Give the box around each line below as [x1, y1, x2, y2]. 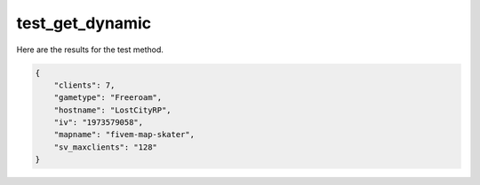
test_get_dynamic [16, 13, 151, 33]
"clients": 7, [53, 80, 116, 90]
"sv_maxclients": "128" [53, 142, 157, 152]
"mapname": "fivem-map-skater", [53, 129, 196, 140]
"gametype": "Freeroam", [53, 93, 163, 103]
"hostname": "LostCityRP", [53, 104, 172, 115]
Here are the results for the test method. [16, 44, 164, 55]
